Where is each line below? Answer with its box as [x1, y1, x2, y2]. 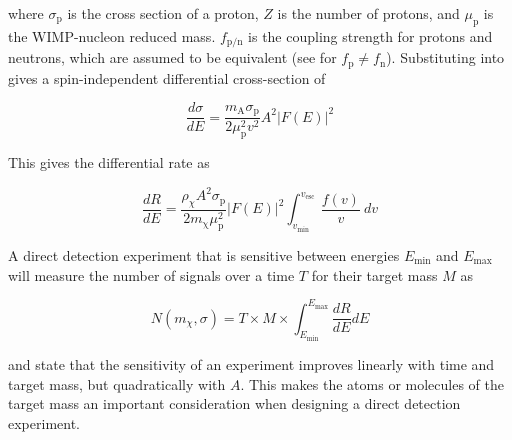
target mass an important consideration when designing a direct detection [8, 393, 461, 414]
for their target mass [311, 264, 438, 285]
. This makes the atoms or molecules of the [240, 373, 504, 394]
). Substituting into [386, 47, 505, 68]
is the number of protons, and [277, 3, 460, 23]
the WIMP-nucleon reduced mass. [8, 25, 216, 46]
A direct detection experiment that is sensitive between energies [8, 244, 400, 265]
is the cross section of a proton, [67, 3, 259, 23]
